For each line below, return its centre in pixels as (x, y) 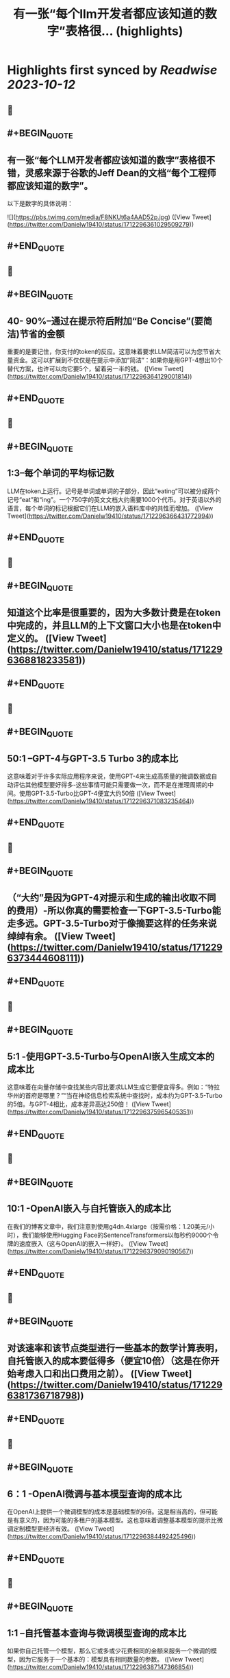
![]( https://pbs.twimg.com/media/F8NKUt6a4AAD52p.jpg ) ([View (99, 217)
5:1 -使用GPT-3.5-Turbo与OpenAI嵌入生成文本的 (111, 1056)
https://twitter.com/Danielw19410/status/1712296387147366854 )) (101, 1667)
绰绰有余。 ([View (45, 936)
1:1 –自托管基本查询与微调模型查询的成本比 (97, 1633)
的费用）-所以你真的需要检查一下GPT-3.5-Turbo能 (114, 911)
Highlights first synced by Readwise (112, 70)
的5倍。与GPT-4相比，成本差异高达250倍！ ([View (79, 1104)
